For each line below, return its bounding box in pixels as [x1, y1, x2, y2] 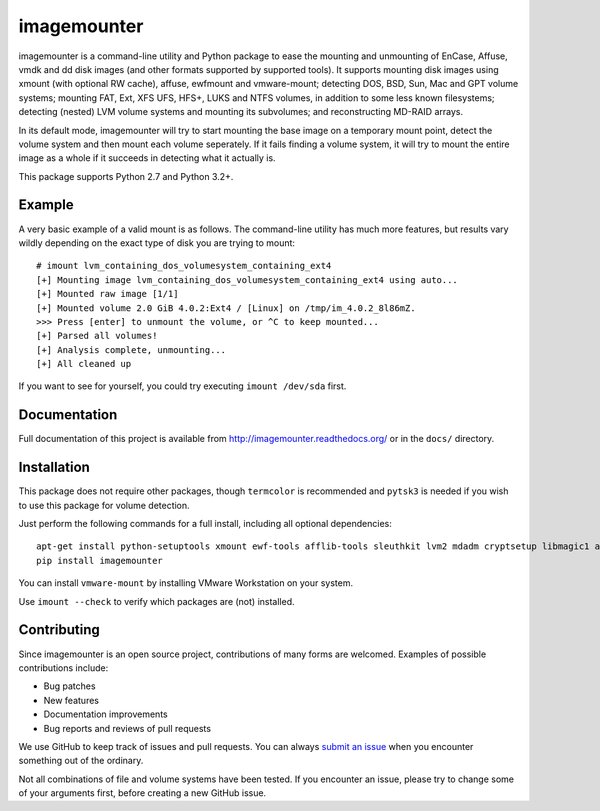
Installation [18, 459, 90, 476]
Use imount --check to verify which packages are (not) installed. [18, 595, 295, 607]
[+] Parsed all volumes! [36, 330, 158, 342]
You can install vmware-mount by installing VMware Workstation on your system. [18, 577, 354, 589]
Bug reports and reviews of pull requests [43, 722, 212, 734]
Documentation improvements [43, 708, 169, 720]
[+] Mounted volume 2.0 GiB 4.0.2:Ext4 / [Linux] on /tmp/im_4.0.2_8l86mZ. [36, 302, 416, 314]
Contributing [18, 621, 100, 639]
